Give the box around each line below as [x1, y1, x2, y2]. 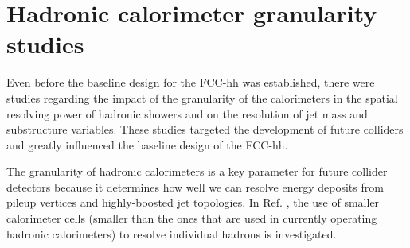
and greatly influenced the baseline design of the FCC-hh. [6, 136, 288, 153]
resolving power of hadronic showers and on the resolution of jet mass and [6, 105, 368, 122]
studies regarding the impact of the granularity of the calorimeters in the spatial [6, 89, 398, 106]
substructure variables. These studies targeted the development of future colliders [6, 121, 404, 138]
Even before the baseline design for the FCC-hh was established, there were [6, 74, 375, 91]
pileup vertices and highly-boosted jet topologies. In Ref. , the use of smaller [6, 194, 380, 211]
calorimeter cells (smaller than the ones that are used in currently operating [6, 210, 377, 227]
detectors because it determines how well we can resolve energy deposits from [6, 178, 384, 195]
